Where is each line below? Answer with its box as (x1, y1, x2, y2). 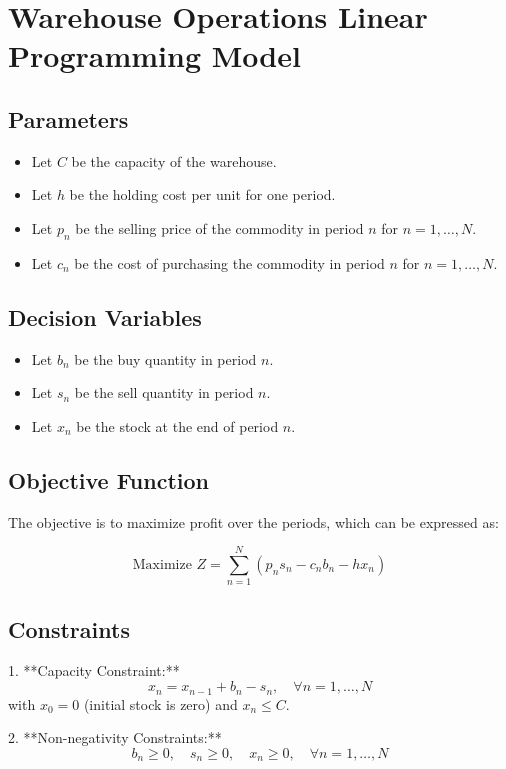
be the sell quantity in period (74, 382, 254, 403)
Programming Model (8, 35, 301, 76)
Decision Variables (8, 301, 202, 332)
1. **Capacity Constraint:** (8, 660, 180, 681)
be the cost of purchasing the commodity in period (74, 252, 385, 273)
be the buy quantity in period (74, 348, 257, 369)
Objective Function (8, 464, 210, 495)
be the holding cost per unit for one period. (69, 184, 336, 205)
